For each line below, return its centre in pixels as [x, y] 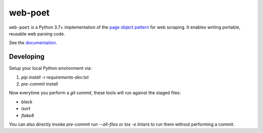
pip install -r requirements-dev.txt [55, 77]
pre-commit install [39, 84]
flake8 [28, 115]
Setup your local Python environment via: [50, 68]
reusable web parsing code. [37, 33]
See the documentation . [33, 43]
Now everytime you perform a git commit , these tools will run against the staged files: [95, 93]
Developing [27, 57]
